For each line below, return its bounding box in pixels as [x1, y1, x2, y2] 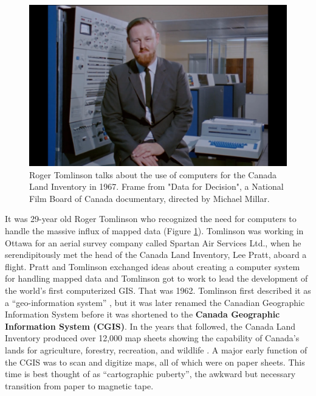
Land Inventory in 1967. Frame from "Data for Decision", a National [29, 180, 284, 193]
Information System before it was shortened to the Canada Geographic [5, 308, 280, 321]
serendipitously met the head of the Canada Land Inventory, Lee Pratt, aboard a [5, 248, 307, 261]
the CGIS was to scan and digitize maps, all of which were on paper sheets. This [5, 355, 305, 368]
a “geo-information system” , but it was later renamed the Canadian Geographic [5, 296, 305, 308]
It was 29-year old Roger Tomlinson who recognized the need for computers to [5, 212, 297, 225]
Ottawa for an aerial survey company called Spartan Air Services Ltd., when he [5, 236, 301, 249]
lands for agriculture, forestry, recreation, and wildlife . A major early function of [5, 343, 307, 356]
